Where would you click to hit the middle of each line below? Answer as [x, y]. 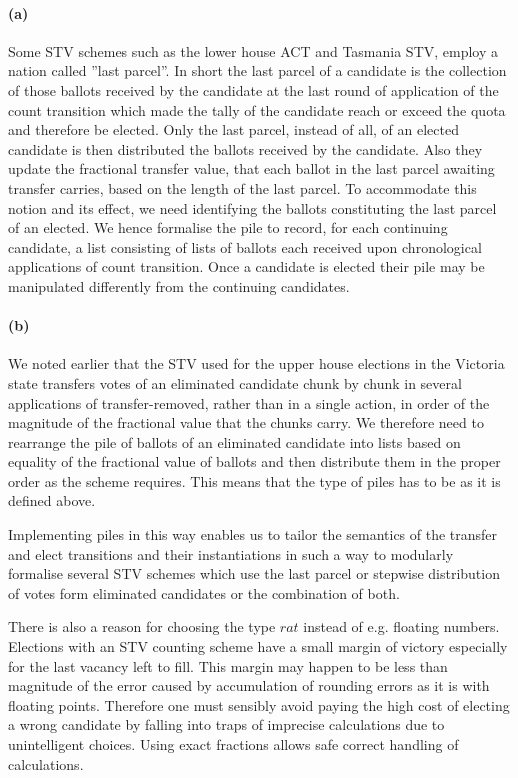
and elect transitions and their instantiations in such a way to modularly [231, 553]
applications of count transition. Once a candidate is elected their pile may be [246, 266]
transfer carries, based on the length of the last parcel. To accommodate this [242, 187]
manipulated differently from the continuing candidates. [179, 285]
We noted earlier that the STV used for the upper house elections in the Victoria [256, 363]
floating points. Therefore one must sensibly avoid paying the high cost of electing [259, 704]
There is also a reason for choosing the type [142, 626]
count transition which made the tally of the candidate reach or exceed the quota [257, 109]
